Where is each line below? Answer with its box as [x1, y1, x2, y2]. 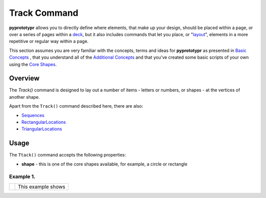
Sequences [21, 112, 44, 118]
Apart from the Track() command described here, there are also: [9, 103, 143, 109]
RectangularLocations [21, 119, 66, 125]
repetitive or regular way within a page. [9, 39, 89, 44]
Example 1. [9, 173, 35, 180]
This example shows [18, 183, 66, 190]
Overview [9, 74, 40, 82]
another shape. [9, 94, 40, 100]
